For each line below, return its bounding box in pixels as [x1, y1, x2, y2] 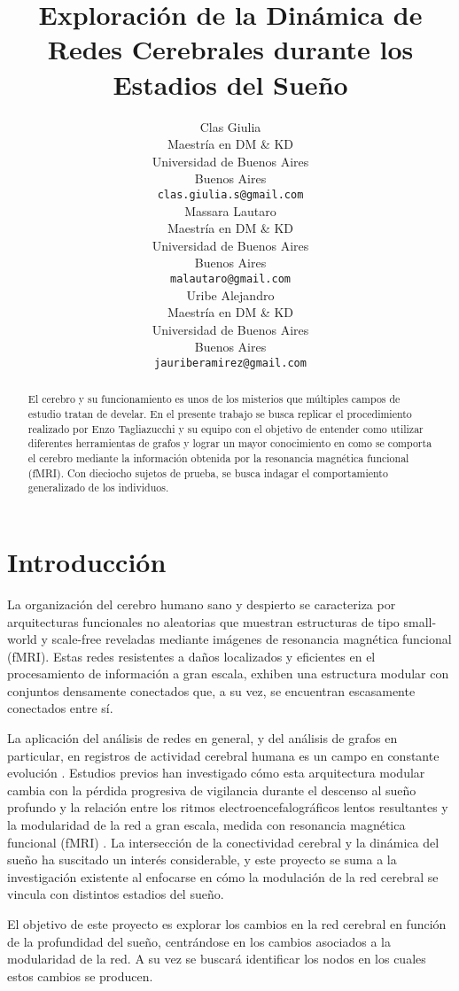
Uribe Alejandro [186, 285, 275, 304]
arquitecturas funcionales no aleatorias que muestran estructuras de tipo [7, 612, 400, 631]
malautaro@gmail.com [169, 272, 292, 285]
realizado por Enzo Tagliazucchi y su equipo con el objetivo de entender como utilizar [27, 421, 424, 436]
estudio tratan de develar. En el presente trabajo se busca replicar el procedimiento [27, 406, 412, 422]
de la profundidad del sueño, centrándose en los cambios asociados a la [7, 932, 391, 950]
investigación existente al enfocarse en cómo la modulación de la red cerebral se [7, 867, 439, 886]
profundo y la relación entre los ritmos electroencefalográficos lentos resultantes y [7, 798, 448, 817]
